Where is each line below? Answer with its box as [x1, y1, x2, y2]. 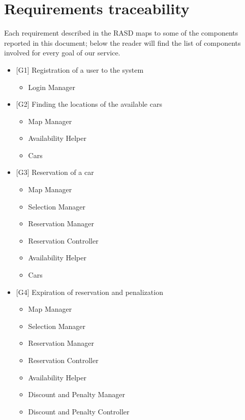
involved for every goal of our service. [4, 47, 120, 58]
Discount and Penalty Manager [28, 389, 125, 400]
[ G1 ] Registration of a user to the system [16, 64, 144, 75]
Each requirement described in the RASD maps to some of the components [4, 27, 238, 38]
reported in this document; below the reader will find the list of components [4, 37, 241, 48]
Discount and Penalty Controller [28, 406, 130, 416]
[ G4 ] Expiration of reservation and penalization [16, 286, 163, 297]
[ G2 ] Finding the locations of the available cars [16, 99, 162, 109]
